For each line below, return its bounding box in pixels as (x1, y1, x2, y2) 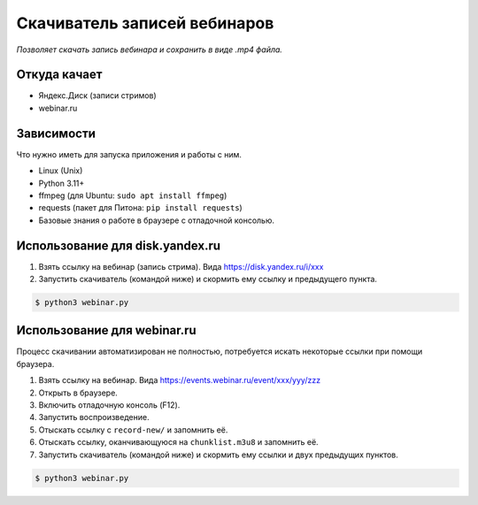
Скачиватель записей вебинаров (16, 13, 274, 33)
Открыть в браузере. (38, 387, 119, 398)
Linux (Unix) (38, 165, 83, 176)
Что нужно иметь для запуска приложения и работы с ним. (16, 149, 243, 159)
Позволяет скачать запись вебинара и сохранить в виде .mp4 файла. (16, 44, 283, 55)
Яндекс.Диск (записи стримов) (38, 90, 157, 101)
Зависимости (16, 126, 96, 141)
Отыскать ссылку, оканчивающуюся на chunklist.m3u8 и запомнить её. (38, 437, 319, 448)
